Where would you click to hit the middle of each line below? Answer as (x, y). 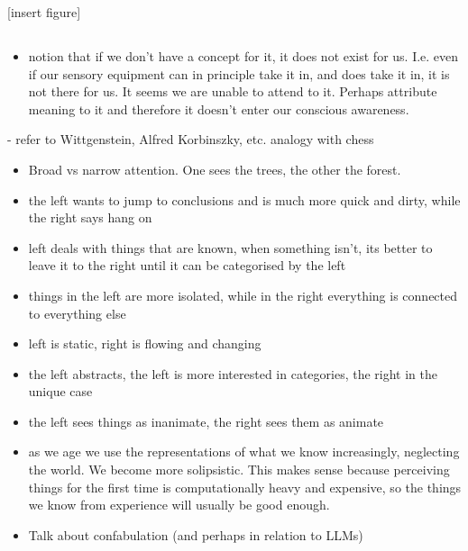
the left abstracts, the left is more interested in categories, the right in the (233, 373)
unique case (60, 391)
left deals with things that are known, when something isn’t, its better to (230, 247)
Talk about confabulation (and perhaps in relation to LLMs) (196, 534)
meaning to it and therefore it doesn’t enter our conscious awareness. (219, 108)
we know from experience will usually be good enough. (179, 505)
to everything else (77, 313)
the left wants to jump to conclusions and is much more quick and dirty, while (244, 199)
